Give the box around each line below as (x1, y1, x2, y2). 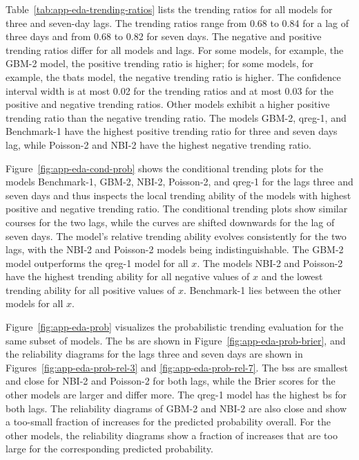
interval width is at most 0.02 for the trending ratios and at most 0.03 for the (6, 83, 333, 98)
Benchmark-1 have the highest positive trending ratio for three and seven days (6, 124, 338, 138)
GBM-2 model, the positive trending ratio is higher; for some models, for (6, 56, 314, 71)
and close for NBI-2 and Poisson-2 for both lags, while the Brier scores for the (6, 374, 336, 388)
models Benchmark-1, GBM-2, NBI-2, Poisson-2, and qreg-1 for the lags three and (6, 174, 353, 189)
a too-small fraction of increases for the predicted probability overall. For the (6, 414, 331, 429)
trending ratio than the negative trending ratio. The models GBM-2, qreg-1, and (6, 110, 347, 125)
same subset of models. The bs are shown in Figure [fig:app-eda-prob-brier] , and (6, 333, 346, 347)
